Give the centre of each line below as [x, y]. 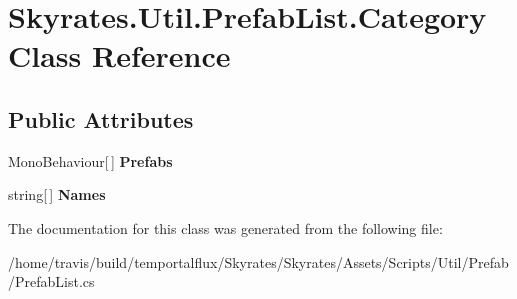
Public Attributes [101, 118]
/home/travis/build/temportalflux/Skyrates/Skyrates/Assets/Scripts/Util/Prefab [258, 261]
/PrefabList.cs [51, 281]
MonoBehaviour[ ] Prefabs [90, 160]
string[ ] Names [57, 194]
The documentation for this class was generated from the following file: [225, 227]
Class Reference [119, 55]
